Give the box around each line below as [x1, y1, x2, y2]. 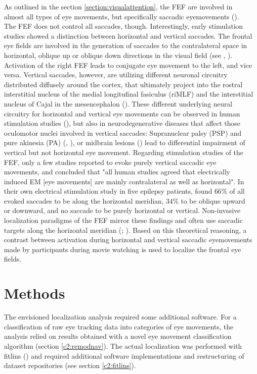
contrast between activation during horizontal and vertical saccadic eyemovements [4, 234, 253, 245]
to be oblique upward [180, 195, 245, 206]
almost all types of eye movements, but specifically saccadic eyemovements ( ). [4, 11, 239, 21]
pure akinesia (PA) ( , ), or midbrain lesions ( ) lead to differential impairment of [4, 137, 245, 148]
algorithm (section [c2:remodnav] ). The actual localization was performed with [4, 340, 242, 351]
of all [229, 186, 245, 196]
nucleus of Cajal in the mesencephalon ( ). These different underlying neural [4, 98, 232, 108]
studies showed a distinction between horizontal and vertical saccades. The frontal [4, 30, 253, 41]
